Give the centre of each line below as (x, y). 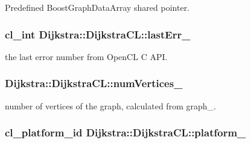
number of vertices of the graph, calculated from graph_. (110, 105)
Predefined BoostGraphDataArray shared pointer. (97, 7)
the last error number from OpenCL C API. (86, 56)
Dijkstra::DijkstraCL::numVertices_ (94, 83)
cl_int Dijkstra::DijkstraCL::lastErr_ (98, 34)
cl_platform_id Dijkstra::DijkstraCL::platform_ (125, 132)
